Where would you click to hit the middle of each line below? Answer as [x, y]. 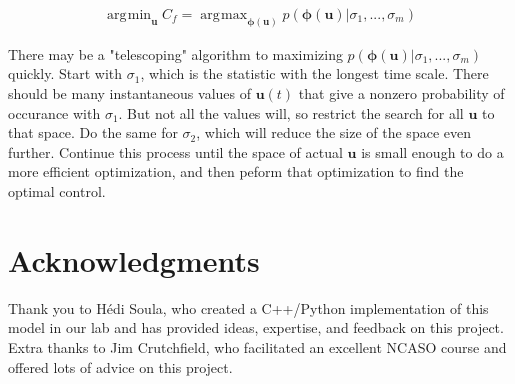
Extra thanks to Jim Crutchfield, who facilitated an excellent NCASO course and [257, 346]
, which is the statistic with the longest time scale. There [314, 73]
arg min [129, 15]
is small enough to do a [432, 151]
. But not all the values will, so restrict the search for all [291, 112]
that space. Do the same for [93, 132]
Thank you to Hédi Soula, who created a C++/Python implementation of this [248, 307]
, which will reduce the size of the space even [333, 132]
